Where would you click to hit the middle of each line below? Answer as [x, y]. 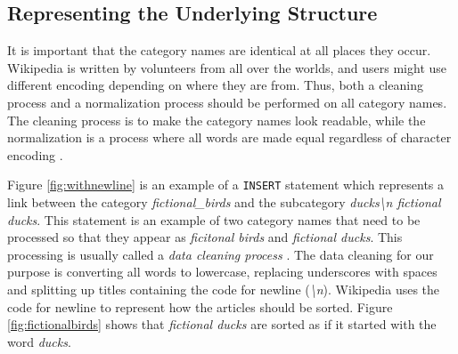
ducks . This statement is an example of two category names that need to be [214, 219]
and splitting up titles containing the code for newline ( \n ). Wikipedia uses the [224, 289]
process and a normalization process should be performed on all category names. [227, 102]
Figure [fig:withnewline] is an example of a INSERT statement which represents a [226, 185]
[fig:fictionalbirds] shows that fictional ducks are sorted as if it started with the [222, 324]
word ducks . [39, 341]
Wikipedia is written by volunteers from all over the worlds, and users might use [227, 67]
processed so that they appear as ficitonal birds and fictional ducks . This [205, 237]
